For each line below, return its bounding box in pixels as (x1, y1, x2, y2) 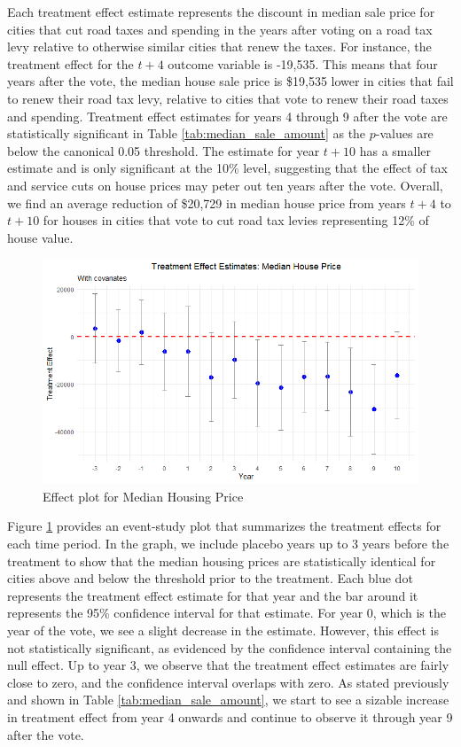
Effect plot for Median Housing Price (43, 486, 244, 505)
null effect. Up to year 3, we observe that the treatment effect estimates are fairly (7, 656, 449, 674)
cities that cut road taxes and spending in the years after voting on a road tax (7, 19, 433, 38)
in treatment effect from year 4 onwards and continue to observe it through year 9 (7, 707, 453, 726)
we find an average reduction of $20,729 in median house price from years (7, 193, 406, 212)
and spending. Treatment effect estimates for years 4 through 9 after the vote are (7, 106, 448, 125)
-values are (375, 124, 434, 143)
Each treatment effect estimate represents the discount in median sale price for (7, 3, 435, 20)
